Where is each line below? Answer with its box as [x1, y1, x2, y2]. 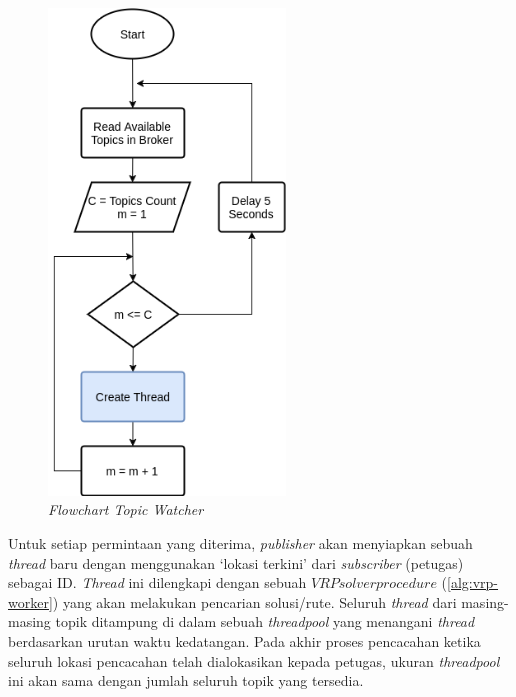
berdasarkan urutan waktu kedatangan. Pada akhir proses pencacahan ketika [8, 630, 481, 651]
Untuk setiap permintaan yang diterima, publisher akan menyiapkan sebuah [8, 532, 473, 553]
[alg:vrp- [447, 572, 499, 593]
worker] [8, 591, 53, 612]
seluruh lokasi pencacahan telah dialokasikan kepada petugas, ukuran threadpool [8, 650, 500, 671]
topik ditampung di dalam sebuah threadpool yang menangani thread [55, 611, 475, 632]
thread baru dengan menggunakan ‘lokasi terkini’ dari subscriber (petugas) [8, 552, 464, 573]
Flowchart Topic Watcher [48, 499, 204, 520]
